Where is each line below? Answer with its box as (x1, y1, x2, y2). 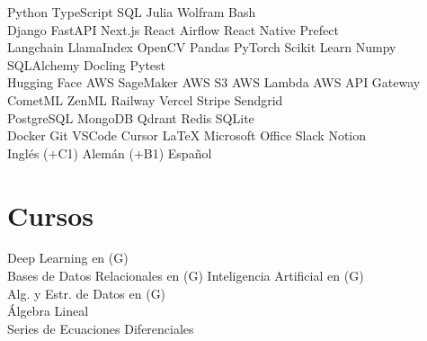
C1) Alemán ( (58, 143, 134, 162)
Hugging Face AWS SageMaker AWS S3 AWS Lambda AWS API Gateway (7, 73, 421, 92)
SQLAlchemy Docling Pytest (7, 55, 166, 74)
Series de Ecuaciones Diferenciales (7, 319, 194, 337)
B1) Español (143, 143, 212, 162)
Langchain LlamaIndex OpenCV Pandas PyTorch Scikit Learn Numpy (7, 38, 396, 57)
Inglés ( (7, 143, 49, 162)
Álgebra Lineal (7, 301, 89, 320)
